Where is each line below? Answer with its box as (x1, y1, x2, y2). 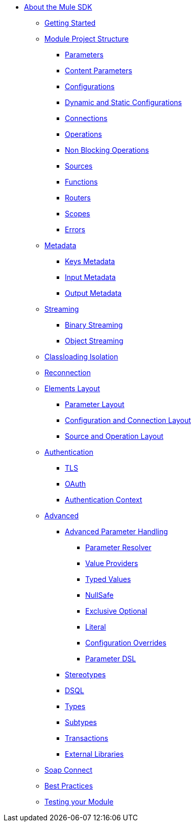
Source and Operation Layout (65, 432, 163, 440)
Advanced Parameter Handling (65, 527, 168, 536)
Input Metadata (65, 273, 116, 281)
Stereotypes (65, 670, 106, 679)
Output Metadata (65, 289, 122, 297)
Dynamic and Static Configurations (65, 98, 182, 107)
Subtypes (65, 718, 97, 727)
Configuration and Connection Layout (65, 416, 191, 425)
